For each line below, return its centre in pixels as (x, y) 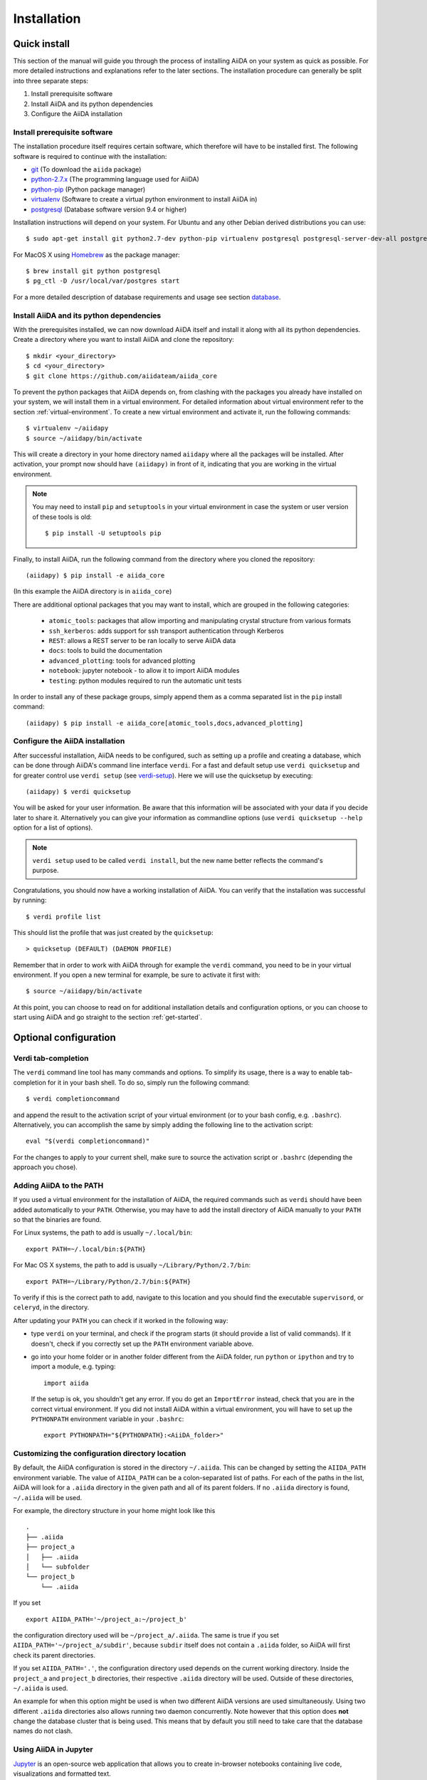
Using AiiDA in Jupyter (53, 1749)
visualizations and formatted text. (62, 1774)
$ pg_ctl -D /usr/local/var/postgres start (103, 281)
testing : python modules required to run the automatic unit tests (145, 681)
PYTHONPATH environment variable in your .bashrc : (107, 1419)
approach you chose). (46, 1167)
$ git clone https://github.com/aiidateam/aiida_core (121, 376)
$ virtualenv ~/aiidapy (67, 428)
